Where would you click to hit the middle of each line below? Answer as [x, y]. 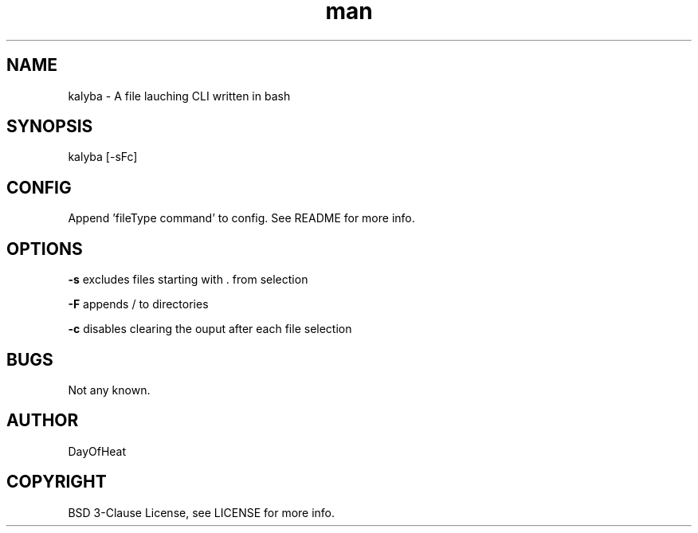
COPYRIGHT [57, 482]
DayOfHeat [97, 451]
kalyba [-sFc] [103, 157]
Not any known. [109, 390]
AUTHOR [43, 421]
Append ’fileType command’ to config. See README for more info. [241, 218]
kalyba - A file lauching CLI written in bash [179, 96]
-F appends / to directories [138, 304]
